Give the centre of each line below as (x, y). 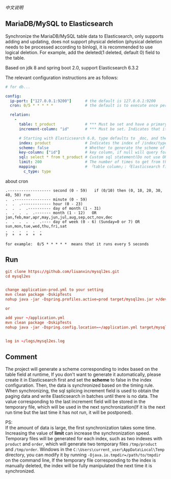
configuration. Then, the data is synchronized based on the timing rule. (80, 385)
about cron (17, 181)
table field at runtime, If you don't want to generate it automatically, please (83, 374)
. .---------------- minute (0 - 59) (46, 199)
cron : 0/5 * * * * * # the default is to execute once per (89, 106)
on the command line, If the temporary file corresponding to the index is (81, 460)
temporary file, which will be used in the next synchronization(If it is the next (85, 407)
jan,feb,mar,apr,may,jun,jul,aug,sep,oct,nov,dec (59, 217)
